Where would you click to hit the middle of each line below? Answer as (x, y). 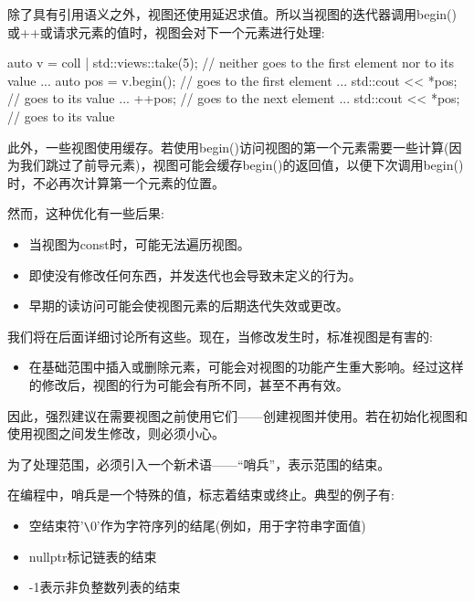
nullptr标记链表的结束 (93, 556)
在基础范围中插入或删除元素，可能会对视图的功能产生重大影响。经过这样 (246, 367)
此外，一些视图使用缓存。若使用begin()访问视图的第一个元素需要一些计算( (228, 147)
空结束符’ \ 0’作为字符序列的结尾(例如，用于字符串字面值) (197, 525)
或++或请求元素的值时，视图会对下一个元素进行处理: (166, 32)
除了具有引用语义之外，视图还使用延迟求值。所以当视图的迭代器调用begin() (232, 14)
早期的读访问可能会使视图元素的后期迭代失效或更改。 (189, 306)
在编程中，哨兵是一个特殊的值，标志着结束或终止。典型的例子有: (201, 495)
